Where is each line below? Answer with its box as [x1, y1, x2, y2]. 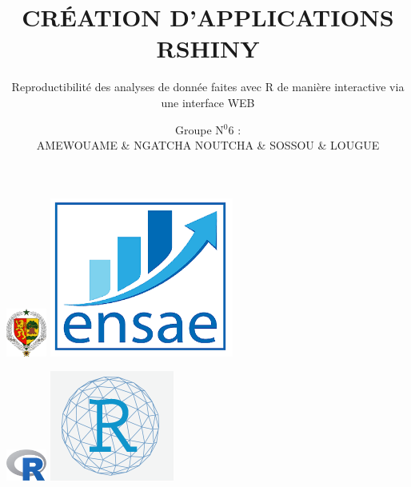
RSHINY [156, 32, 260, 65]
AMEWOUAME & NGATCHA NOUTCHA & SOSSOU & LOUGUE [36, 137, 380, 154]
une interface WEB [161, 94, 255, 110]
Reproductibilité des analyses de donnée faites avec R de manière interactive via [11, 78, 405, 95]
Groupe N [174, 121, 224, 138]
